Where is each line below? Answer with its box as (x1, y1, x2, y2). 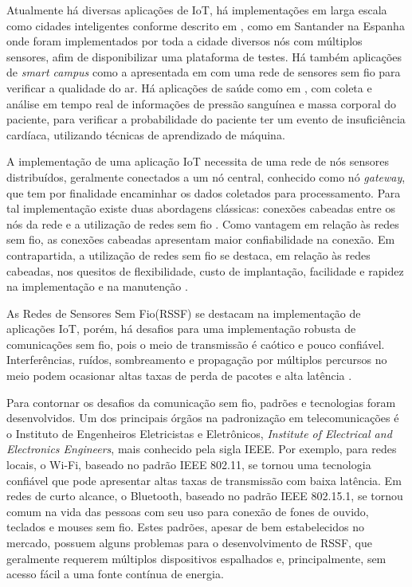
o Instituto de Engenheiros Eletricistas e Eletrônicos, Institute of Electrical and (6, 425, 392, 441)
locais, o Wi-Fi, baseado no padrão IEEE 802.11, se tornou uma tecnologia (6, 456, 371, 473)
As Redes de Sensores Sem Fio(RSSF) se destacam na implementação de (6, 304, 361, 321)
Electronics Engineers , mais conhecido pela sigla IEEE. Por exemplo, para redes (6, 440, 397, 457)
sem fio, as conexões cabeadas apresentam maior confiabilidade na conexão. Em (6, 231, 395, 248)
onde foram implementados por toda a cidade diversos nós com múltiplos (6, 33, 363, 49)
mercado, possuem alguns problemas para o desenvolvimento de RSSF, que (6, 534, 372, 550)
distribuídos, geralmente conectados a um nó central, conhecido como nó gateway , (6, 168, 406, 185)
